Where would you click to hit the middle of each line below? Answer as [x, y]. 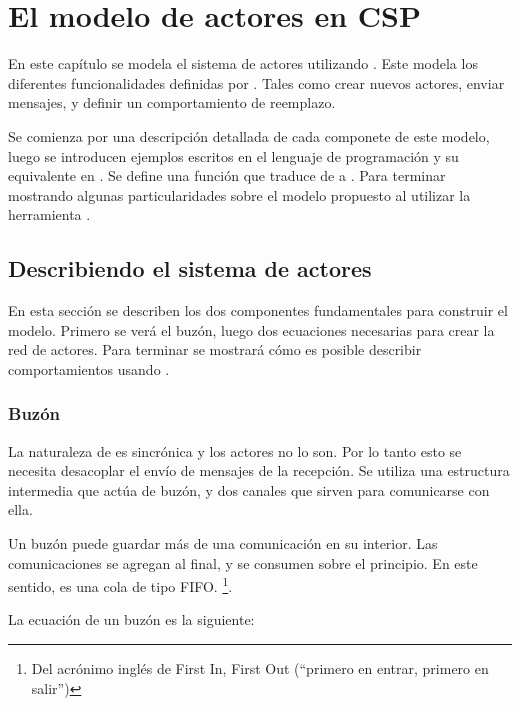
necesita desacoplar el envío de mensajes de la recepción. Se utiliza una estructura [259, 470]
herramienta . [49, 214]
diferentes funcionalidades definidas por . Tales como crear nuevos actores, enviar [256, 82]
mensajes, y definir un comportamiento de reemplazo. [172, 102]
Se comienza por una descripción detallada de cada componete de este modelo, [249, 135]
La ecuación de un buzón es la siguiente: [131, 619]
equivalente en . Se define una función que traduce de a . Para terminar [227, 175]
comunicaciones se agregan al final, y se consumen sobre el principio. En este [243, 562]
